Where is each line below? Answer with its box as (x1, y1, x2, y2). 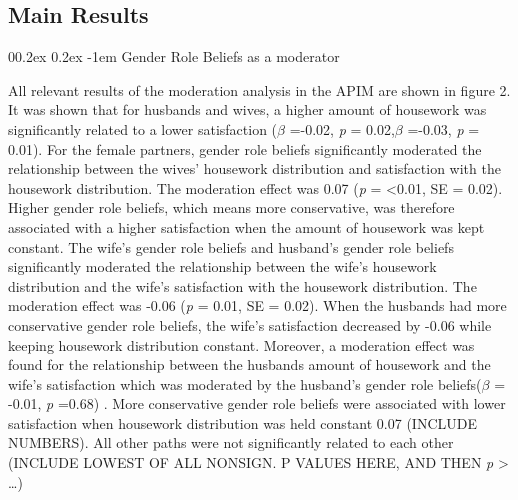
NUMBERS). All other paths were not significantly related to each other (8, 432, 454, 453)
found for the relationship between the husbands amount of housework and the (8, 354, 491, 375)
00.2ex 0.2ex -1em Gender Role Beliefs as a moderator (8, 46, 340, 67)
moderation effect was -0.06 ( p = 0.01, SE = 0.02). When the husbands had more (8, 295, 507, 316)
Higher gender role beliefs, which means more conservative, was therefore (8, 197, 455, 218)
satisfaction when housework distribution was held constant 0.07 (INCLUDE (8, 412, 477, 433)
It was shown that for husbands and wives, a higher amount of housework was (8, 99, 487, 120)
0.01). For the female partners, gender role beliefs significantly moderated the (8, 138, 482, 159)
